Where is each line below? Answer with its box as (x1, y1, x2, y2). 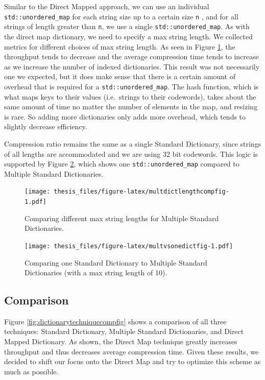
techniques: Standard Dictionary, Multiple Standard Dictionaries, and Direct (4, 326, 244, 337)
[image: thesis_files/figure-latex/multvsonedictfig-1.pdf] (25, 242, 233, 250)
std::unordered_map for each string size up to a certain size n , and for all (4, 11, 238, 21)
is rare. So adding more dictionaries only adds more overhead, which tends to (4, 111, 246, 122)
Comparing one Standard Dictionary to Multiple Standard (25, 257, 207, 268)
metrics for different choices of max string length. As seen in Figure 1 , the (4, 41, 235, 52)
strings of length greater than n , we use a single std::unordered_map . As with (4, 21, 250, 32)
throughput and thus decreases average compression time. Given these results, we (4, 346, 259, 357)
